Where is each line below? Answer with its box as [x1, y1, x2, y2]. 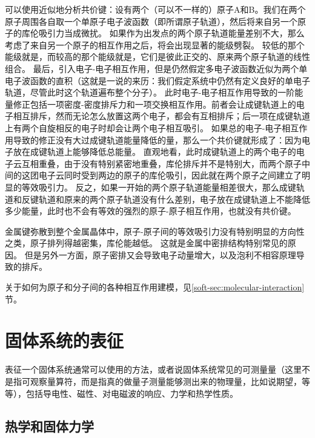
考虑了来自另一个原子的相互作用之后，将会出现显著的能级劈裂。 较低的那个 [5, 38, 305, 51]
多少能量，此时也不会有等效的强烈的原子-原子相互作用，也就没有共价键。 [5, 204, 296, 217]
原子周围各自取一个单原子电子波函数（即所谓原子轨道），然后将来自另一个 [5, 15, 297, 27]
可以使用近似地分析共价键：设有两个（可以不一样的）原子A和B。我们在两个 [5, 3, 306, 15]
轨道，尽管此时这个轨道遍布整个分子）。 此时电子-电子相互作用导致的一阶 [5, 86, 295, 99]
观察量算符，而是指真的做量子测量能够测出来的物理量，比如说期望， [30, 374, 302, 387]
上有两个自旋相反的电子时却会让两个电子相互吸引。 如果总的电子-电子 [5, 121, 282, 134]
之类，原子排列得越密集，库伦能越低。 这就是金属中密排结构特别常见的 [5, 237, 288, 249]
